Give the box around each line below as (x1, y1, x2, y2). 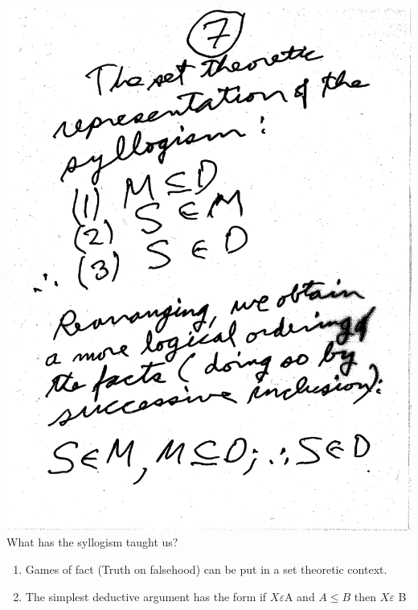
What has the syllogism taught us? (6, 534, 178, 550)
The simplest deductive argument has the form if (25, 587, 267, 604)
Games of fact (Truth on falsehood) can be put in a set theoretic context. (25, 561, 387, 577)
